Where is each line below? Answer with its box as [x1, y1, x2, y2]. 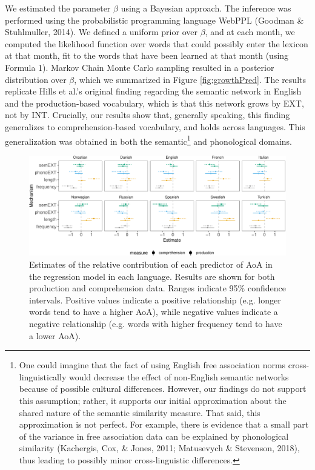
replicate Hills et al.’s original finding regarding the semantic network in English [5, 85, 302, 98]
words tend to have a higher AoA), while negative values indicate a [29, 305, 278, 318]
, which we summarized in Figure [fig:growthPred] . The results [74, 73, 306, 85]
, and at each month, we [205, 25, 295, 38]
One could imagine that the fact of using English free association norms [19, 359, 286, 371]
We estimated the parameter [5, 2, 111, 14]
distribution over [5, 73, 67, 85]
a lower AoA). [29, 329, 81, 342]
